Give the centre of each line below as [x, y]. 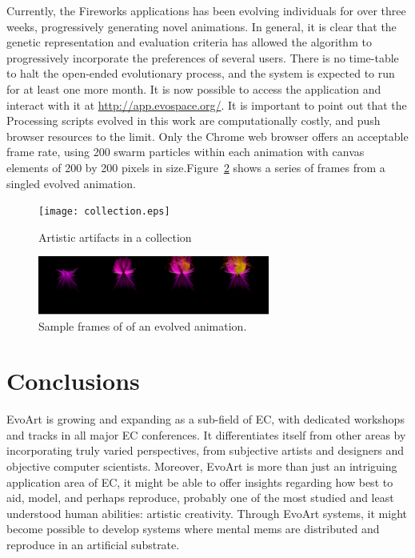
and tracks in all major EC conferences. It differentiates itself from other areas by [206, 434]
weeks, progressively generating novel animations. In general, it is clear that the [202, 26]
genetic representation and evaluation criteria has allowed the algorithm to [189, 42]
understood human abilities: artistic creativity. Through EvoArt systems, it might [207, 513]
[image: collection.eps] [104, 212]
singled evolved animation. [71, 183]
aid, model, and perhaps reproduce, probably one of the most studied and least [200, 498]
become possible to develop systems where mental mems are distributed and [193, 529]
